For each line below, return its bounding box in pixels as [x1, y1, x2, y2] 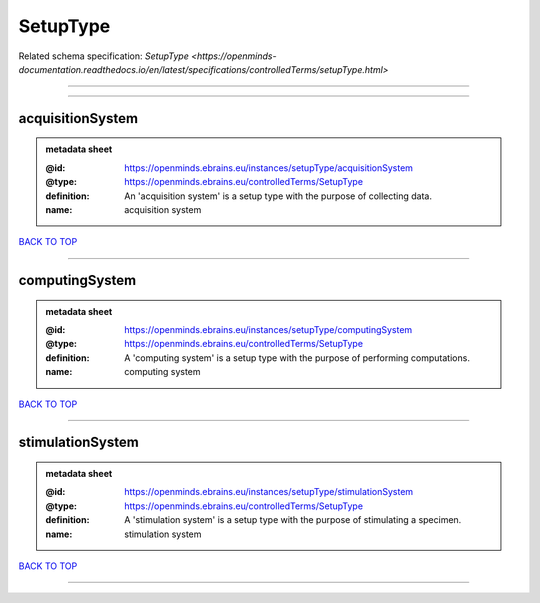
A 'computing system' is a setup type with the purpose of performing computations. [124, 351, 470, 364]
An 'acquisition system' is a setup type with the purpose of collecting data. [124, 190, 432, 202]
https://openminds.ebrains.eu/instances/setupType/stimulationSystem [124, 486, 414, 498]
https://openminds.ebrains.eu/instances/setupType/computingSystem [124, 324, 413, 336]
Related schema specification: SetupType [18, 50, 189, 62]
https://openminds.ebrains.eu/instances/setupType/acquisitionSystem [124, 161, 414, 174]
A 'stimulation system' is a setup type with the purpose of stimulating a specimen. [124, 514, 462, 526]
